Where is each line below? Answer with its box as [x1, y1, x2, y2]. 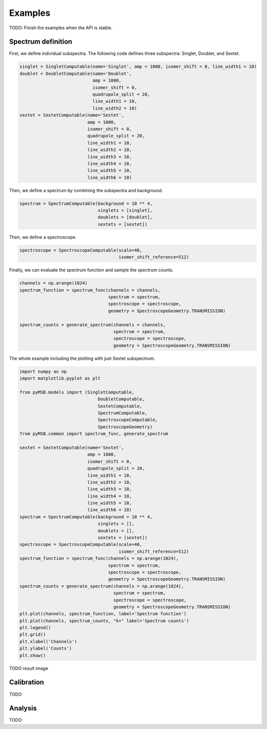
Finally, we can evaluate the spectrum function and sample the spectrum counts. [9, 267, 174, 273]
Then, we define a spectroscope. [9, 234, 77, 240]
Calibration [9, 678, 44, 686]
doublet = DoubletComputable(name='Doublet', [19, 71, 132, 76]
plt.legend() [19, 625, 51, 631]
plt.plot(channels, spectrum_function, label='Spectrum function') [19, 611, 187, 617]
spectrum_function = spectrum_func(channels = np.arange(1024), [19, 556, 179, 561]
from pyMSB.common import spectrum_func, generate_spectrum [19, 431, 169, 437]
